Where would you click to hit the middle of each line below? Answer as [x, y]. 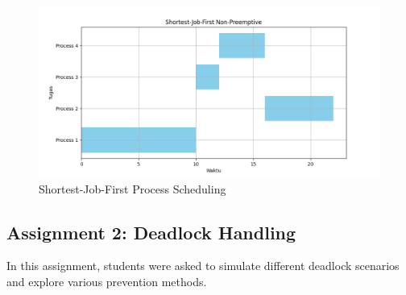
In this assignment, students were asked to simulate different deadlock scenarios [203, 266]
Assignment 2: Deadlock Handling [151, 232]
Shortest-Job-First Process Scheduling [133, 188]
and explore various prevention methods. [107, 281]
